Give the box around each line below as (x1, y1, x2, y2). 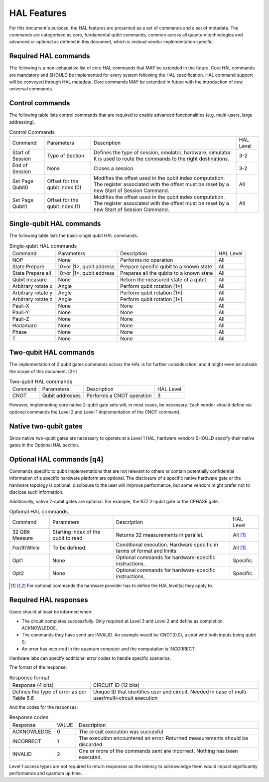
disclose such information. (9, 489, 64, 495)
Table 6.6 (12, 694, 34, 701)
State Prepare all (12, 269, 51, 276)
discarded (78, 741, 103, 748)
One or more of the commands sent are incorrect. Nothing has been (78, 747, 239, 754)
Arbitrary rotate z (12, 296, 53, 303)
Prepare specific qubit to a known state (120, 263, 212, 270)
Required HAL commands (9, 52, 90, 60)
